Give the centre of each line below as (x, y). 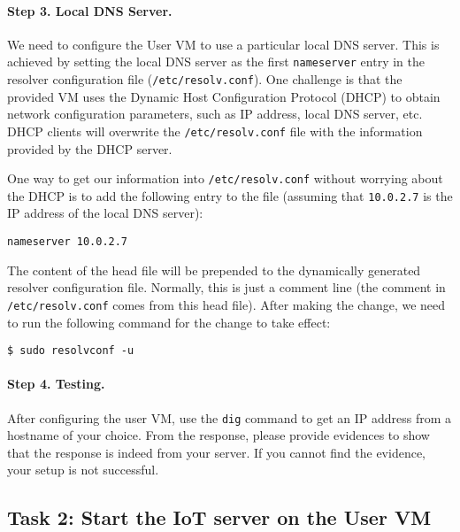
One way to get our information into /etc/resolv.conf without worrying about (225, 178)
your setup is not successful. (83, 470)
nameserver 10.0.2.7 (68, 242)
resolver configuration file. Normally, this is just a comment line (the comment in (226, 287)
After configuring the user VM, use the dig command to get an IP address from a (230, 417)
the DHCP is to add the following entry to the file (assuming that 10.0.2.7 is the (230, 195)
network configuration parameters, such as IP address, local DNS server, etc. (215, 114)
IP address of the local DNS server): (105, 213)
